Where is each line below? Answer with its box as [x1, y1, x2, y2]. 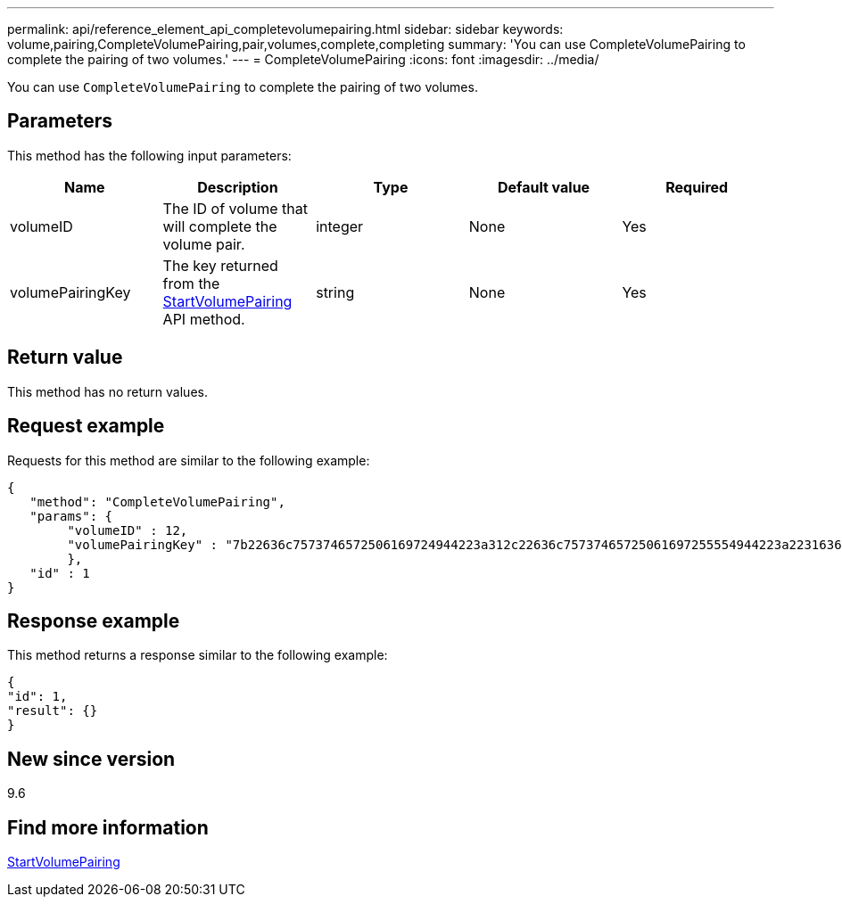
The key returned [162, 256, 278, 275]
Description [197, 177, 278, 196]
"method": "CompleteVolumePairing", [29, 494, 285, 509]
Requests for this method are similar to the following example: [7, 452, 370, 468]
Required [665, 177, 729, 196]
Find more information [7, 816, 209, 839]
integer [316, 217, 364, 235]
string [316, 283, 355, 301]
